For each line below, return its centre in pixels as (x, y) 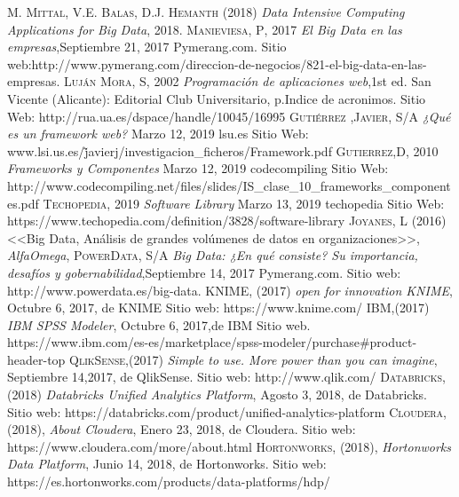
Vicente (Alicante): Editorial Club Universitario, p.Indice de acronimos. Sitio (217, 98)
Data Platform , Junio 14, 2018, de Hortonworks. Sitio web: (167, 464)
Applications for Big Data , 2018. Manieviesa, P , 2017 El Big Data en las (205, 29)
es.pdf (23, 203)
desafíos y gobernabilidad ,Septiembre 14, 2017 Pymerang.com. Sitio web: (204, 272)
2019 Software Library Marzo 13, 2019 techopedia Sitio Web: (279, 203)
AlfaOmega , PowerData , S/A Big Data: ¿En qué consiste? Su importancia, (213, 255)
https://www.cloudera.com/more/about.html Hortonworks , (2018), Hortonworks (229, 446)
